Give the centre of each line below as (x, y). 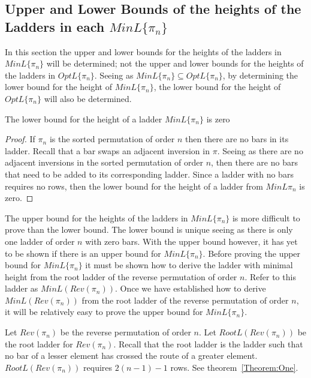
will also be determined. (88, 98)
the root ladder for (39, 343)
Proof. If (20, 139)
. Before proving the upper (252, 253)
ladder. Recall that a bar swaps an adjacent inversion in (107, 150)
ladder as (22, 288)
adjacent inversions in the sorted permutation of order (104, 162)
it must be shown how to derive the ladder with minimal (189, 265)
